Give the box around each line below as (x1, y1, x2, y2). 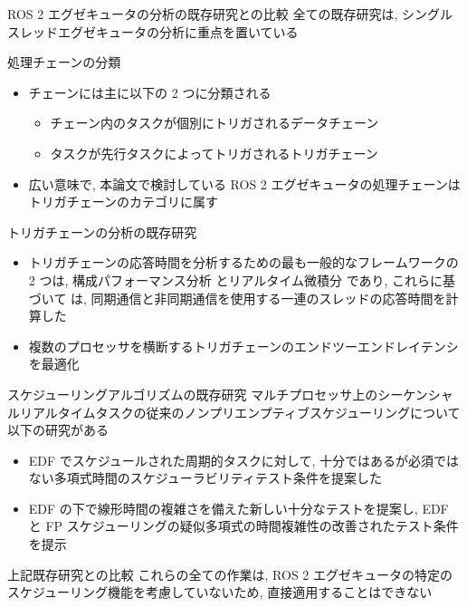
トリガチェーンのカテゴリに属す (28, 192, 219, 211)
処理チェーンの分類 (7, 53, 121, 72)
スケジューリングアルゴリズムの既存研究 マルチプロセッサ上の (7, 384, 378, 403)
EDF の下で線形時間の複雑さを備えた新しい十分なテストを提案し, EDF (28, 498, 449, 517)
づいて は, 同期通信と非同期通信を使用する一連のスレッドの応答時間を (28, 288, 446, 307)
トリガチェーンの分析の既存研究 (7, 222, 197, 241)
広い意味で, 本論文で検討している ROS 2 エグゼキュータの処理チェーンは (28, 174, 461, 193)
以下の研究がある (7, 420, 109, 439)
